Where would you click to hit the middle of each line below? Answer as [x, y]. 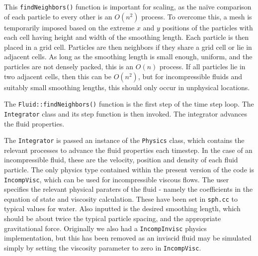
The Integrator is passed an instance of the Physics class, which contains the [124, 140]
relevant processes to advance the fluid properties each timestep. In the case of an [128, 150]
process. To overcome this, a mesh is [197, 16]
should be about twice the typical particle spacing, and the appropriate [113, 218]
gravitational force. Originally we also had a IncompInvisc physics [105, 228]
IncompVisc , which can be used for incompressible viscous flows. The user [117, 179]
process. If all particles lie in [203, 66]
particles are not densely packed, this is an [69, 66]
